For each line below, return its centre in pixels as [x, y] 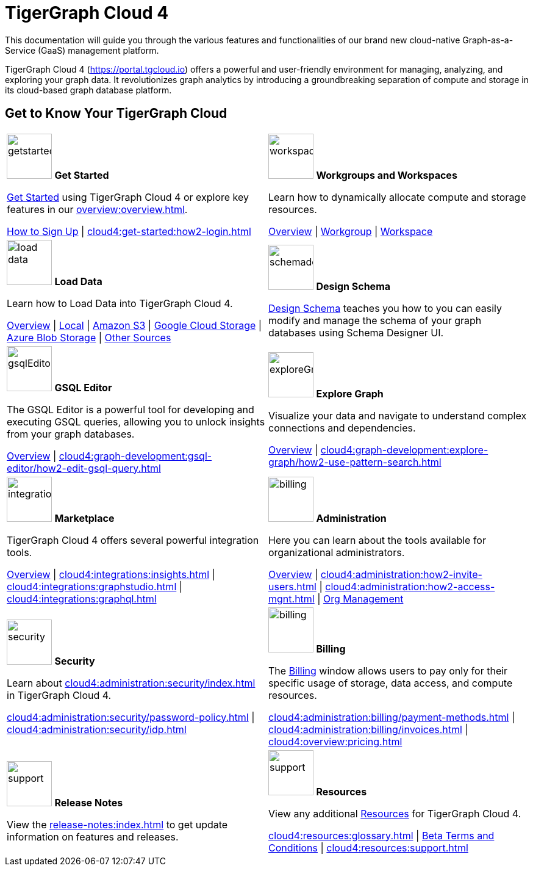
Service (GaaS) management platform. [82, 50]
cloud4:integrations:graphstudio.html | [95, 586]
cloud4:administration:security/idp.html [97, 729]
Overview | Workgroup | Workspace [351, 231]
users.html [292, 586]
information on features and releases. [93, 837]
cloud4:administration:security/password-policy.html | [131, 717]
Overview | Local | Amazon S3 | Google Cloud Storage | [134, 325]
